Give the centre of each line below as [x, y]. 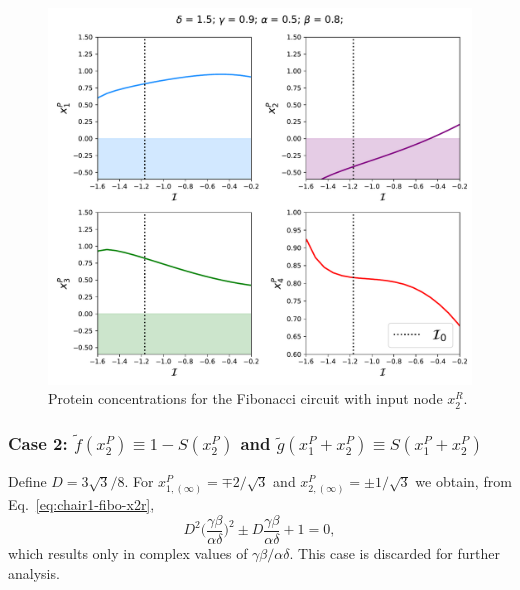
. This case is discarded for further [394, 553]
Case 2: [38, 442]
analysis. [34, 572]
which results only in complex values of [128, 553]
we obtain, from [463, 481]
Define [27, 481]
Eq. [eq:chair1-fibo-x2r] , [81, 504]
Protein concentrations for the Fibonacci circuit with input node [245, 398]
